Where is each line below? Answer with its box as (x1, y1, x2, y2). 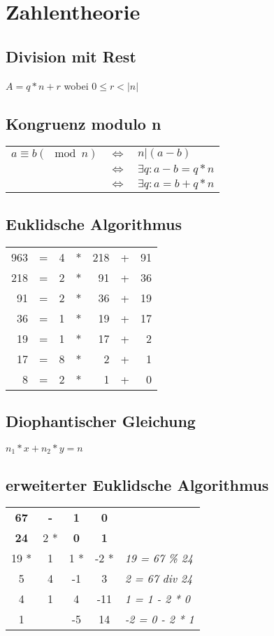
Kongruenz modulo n (6, 112, 161, 134)
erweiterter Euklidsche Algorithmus (6, 473, 269, 495)
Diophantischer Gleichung (6, 410, 196, 431)
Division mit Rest (6, 45, 136, 67)
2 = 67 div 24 (124, 570, 193, 587)
